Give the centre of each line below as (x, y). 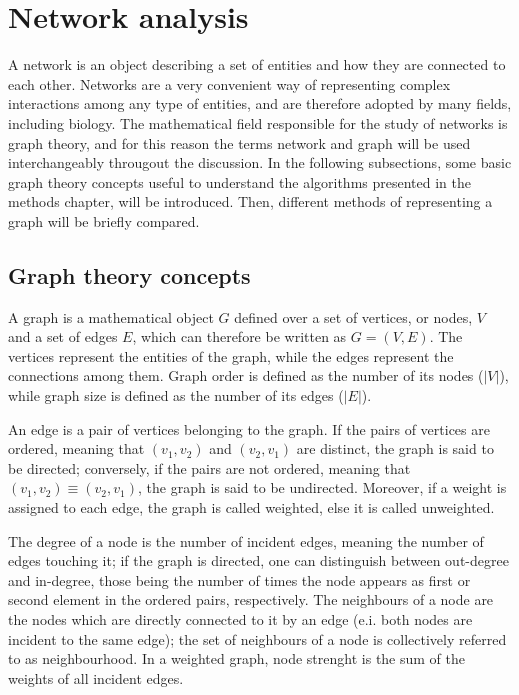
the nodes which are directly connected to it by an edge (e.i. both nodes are (240, 618)
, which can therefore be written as (239, 336)
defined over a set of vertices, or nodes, (353, 316)
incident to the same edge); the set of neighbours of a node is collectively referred (257, 638)
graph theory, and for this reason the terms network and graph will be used (239, 142)
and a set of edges (63, 336)
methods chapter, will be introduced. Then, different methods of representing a (250, 201)
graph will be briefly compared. (104, 220)
